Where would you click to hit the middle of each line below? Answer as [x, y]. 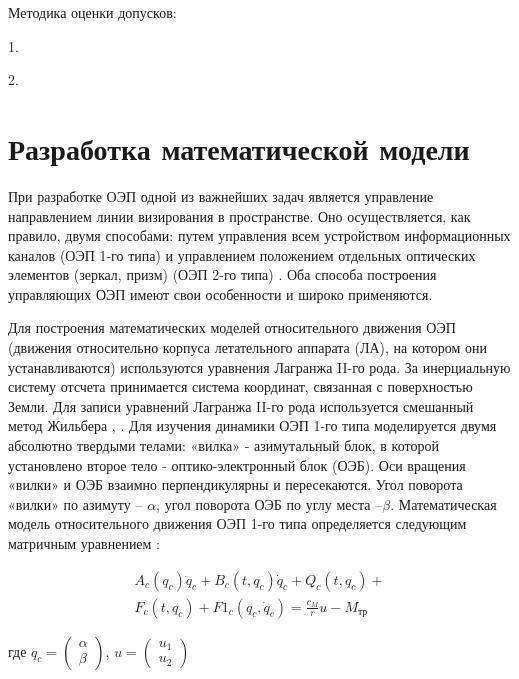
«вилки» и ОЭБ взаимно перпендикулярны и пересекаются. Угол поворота [235, 484]
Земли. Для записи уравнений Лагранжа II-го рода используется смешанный [241, 405]
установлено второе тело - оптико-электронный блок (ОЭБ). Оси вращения [237, 464]
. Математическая [443, 503]
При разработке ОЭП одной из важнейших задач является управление [221, 195]
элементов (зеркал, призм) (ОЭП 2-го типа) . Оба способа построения [222, 274]
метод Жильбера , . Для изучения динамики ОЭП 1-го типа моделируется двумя [252, 425]
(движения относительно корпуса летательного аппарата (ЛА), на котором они [247, 347]
